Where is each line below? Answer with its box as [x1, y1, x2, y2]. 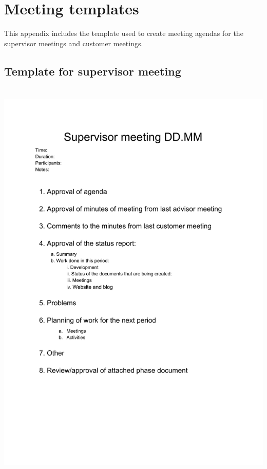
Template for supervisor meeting [4, 63, 181, 79]
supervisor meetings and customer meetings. [4, 37, 143, 48]
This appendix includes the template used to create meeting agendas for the [4, 28, 243, 39]
